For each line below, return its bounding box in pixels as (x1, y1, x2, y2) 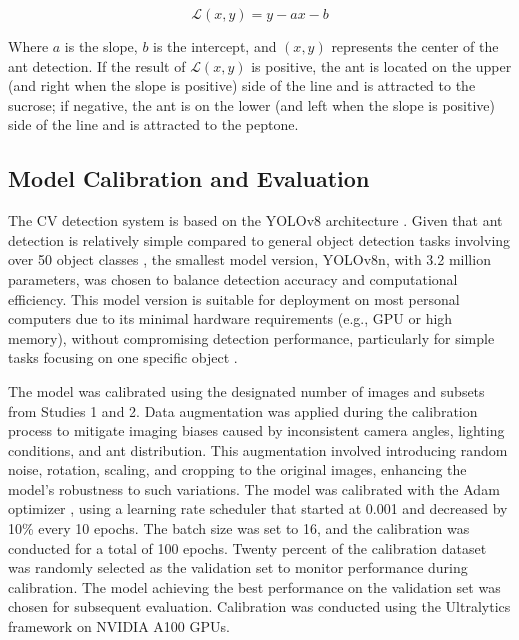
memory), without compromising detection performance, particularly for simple (8, 327, 495, 348)
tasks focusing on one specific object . (8, 347, 238, 368)
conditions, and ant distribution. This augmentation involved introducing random (8, 439, 508, 460)
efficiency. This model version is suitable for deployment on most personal (8, 288, 460, 309)
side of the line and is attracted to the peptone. (8, 114, 299, 135)
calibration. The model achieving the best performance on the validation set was (8, 576, 501, 597)
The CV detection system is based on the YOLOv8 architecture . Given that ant (8, 210, 503, 231)
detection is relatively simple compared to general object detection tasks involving (8, 229, 511, 250)
